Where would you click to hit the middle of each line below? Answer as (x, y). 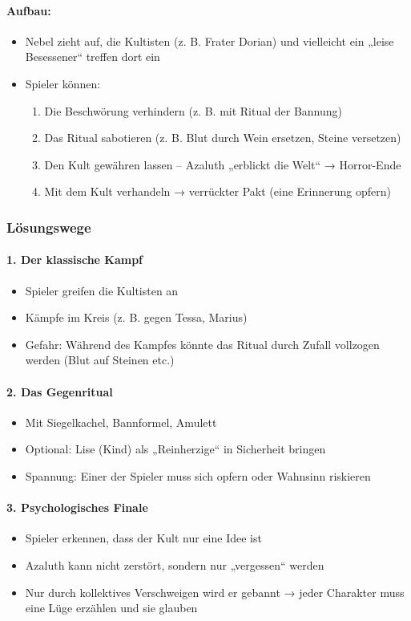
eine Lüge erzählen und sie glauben (111, 608)
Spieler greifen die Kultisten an (102, 290)
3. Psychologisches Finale (77, 507)
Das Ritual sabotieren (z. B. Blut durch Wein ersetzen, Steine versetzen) (223, 138)
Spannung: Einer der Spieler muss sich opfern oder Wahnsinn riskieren (198, 475)
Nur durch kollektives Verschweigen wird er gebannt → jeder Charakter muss (215, 592)
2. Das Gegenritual (60, 391)
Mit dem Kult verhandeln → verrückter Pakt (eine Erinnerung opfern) (218, 191)
